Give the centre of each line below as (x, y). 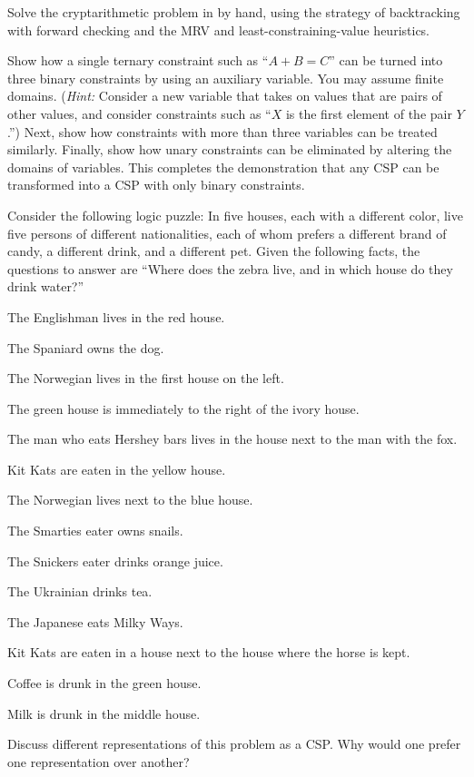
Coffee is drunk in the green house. (104, 683)
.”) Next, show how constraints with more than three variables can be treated (222, 131)
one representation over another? (99, 761)
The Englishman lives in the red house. (116, 316)
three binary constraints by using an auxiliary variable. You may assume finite (226, 78)
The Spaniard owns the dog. (86, 347)
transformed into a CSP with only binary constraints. (156, 185)
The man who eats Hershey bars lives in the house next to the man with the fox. (232, 439)
